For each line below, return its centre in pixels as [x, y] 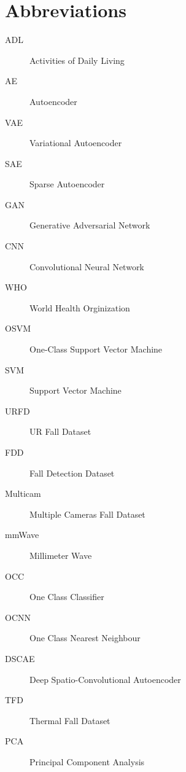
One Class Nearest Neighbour [85, 638]
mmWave [22, 535]
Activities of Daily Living [77, 60]
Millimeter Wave [61, 555]
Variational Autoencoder [76, 143]
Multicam [23, 493]
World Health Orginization [80, 307]
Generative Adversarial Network [90, 225]
